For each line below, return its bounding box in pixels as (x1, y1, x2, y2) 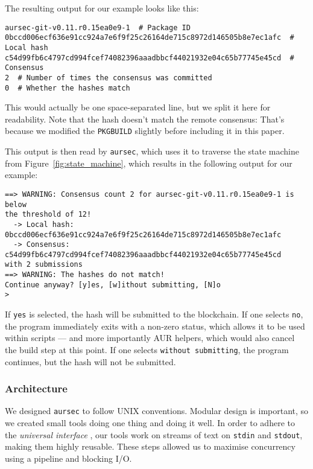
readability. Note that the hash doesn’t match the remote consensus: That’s (5, 112, 285, 125)
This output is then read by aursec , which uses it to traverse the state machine (5, 145, 299, 158)
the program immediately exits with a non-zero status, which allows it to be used (5, 319, 305, 332)
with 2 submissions (5, 260, 83, 269)
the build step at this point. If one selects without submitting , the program (5, 343, 289, 356)
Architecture (5, 381, 68, 396)
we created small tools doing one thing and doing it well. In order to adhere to (5, 416, 295, 429)
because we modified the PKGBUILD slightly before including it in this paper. (5, 124, 285, 137)
